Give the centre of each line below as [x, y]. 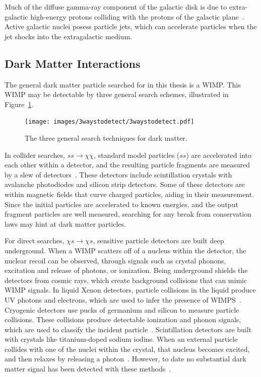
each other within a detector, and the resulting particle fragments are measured [127, 165]
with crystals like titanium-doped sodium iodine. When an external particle [121, 339]
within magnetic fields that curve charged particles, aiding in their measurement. [129, 194]
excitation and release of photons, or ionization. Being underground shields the [126, 270]
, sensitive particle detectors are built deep [158, 241]
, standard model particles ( [137, 155]
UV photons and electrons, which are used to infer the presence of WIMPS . [123, 299]
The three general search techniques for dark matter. [106, 138]
